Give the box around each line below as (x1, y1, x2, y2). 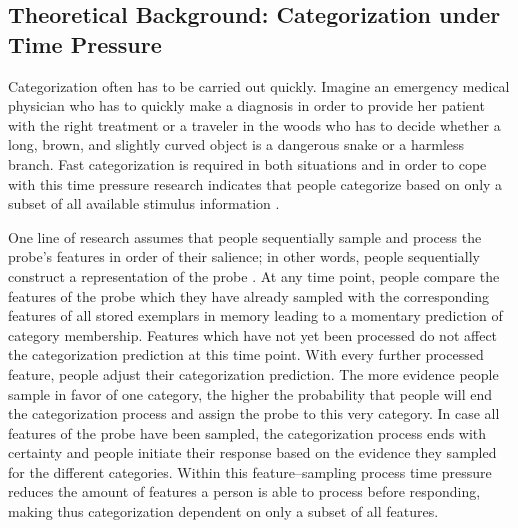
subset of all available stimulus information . (8, 193, 280, 214)
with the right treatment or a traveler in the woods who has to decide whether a (8, 114, 501, 135)
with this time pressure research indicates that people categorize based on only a (8, 173, 503, 194)
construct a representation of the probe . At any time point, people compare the (8, 265, 500, 286)
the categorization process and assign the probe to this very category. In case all (8, 403, 500, 424)
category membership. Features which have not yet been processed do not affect (8, 324, 498, 345)
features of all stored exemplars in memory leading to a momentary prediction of (8, 305, 503, 326)
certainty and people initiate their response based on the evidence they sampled (8, 442, 497, 463)
